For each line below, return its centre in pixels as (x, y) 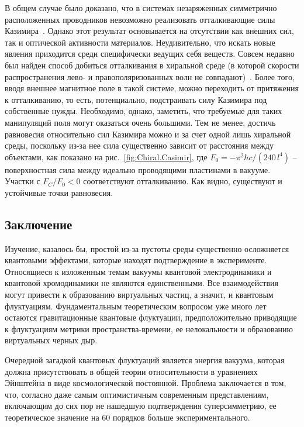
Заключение (39, 224)
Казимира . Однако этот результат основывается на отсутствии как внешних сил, (149, 31)
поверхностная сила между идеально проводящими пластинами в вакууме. (138, 169)
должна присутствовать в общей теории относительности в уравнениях (131, 371)
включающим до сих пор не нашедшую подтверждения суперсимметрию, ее (141, 406)
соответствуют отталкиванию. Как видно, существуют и (183, 181)
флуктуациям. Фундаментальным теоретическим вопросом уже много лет (136, 306)
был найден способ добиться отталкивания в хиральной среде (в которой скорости (152, 65)
